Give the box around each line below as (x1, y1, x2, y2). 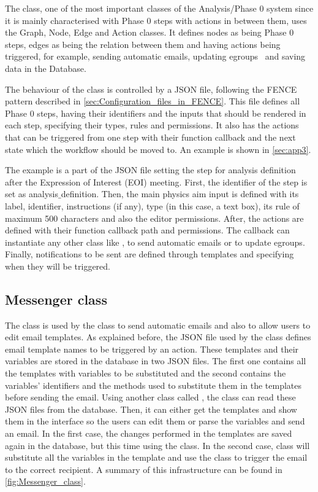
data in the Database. (5, 61, 86, 74)
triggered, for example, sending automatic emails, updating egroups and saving (5, 50, 306, 63)
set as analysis (5, 187, 59, 200)
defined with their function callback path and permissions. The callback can (5, 224, 290, 236)
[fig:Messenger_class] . (5, 475, 86, 488)
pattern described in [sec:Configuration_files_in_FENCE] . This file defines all (5, 95, 300, 107)
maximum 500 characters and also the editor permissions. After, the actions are (5, 211, 304, 224)
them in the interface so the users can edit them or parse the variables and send (5, 415, 305, 428)
